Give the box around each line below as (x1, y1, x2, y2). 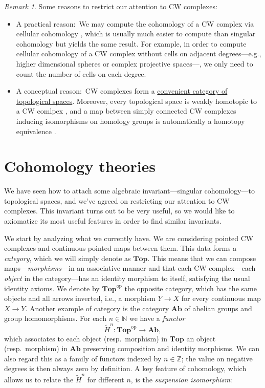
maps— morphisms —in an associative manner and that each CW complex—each (4, 263, 256, 273)
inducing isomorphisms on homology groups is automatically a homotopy (16, 115, 245, 126)
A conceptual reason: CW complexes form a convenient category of (16, 85, 228, 96)
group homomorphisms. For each (4, 313, 106, 324)
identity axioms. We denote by (4, 283, 100, 293)
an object (186, 333, 216, 343)
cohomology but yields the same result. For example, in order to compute (16, 38, 247, 49)
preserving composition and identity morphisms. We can (83, 343, 259, 354)
